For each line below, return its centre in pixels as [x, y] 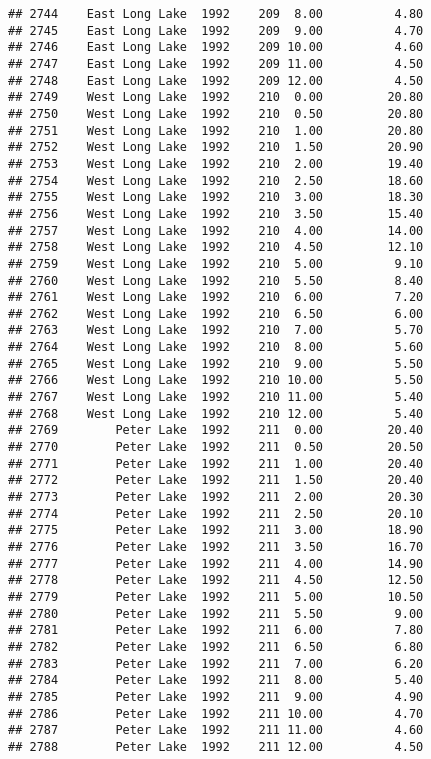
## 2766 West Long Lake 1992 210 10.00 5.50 [216, 380]
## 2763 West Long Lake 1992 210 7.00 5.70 [216, 330]
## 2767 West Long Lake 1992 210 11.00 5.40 [216, 397]
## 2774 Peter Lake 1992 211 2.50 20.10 [216, 513]
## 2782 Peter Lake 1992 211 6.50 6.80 [216, 646]
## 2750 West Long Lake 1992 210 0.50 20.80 [216, 113]
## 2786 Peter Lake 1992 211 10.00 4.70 [216, 713]
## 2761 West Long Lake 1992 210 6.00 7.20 [216, 297]
